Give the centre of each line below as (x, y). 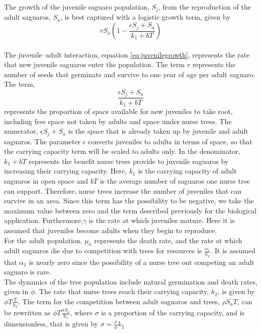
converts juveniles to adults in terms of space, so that (170, 141)
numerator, (21, 131)
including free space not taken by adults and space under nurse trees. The (118, 121)
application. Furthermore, (43, 220)
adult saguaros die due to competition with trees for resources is (103, 250)
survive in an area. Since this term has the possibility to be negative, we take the (129, 201)
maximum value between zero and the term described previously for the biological (130, 210)
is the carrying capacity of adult (187, 171)
